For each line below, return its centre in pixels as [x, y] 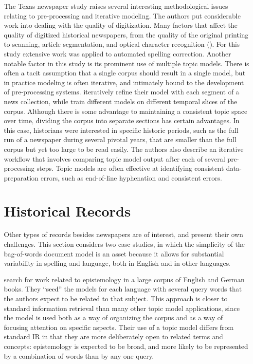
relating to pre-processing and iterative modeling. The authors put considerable [122, 15]
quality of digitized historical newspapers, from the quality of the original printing [126, 34]
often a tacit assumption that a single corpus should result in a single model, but [125, 73]
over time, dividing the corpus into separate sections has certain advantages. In [122, 120]
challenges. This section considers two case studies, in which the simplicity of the [124, 244]
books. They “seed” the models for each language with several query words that [123, 289]
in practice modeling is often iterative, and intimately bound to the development [124, 82]
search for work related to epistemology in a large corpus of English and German [124, 279]
